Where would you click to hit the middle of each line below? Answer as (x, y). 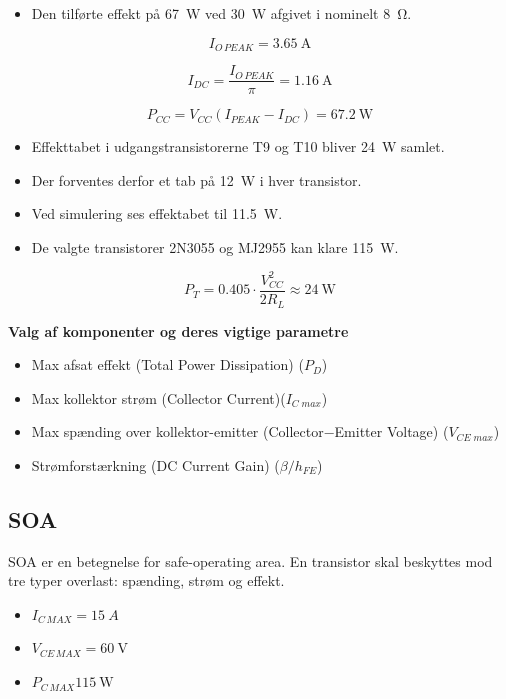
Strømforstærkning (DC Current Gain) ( (155, 464)
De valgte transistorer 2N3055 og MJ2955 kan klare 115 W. (215, 246)
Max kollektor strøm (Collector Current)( (158, 397)
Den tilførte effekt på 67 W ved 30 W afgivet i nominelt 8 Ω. (221, 13)
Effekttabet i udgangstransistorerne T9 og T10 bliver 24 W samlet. (238, 146)
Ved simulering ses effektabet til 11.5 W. (157, 213)
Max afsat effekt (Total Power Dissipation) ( (167, 364)
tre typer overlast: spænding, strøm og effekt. (146, 580)
